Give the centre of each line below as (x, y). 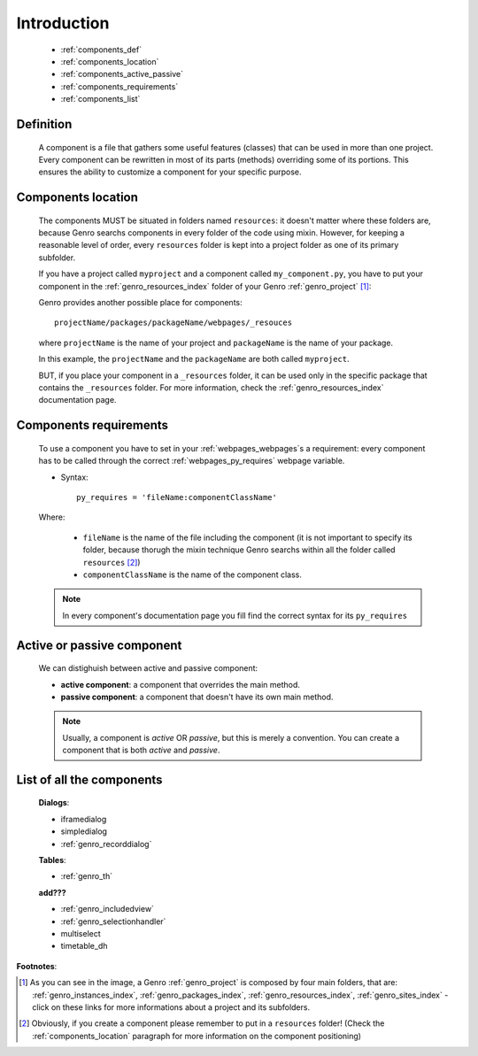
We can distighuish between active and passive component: (148, 668)
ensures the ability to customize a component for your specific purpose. (170, 172)
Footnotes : (37, 966)
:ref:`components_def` (101, 50)
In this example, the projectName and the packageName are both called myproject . (194, 359)
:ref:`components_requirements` (119, 86)
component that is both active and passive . (141, 750)
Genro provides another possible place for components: (140, 303)
